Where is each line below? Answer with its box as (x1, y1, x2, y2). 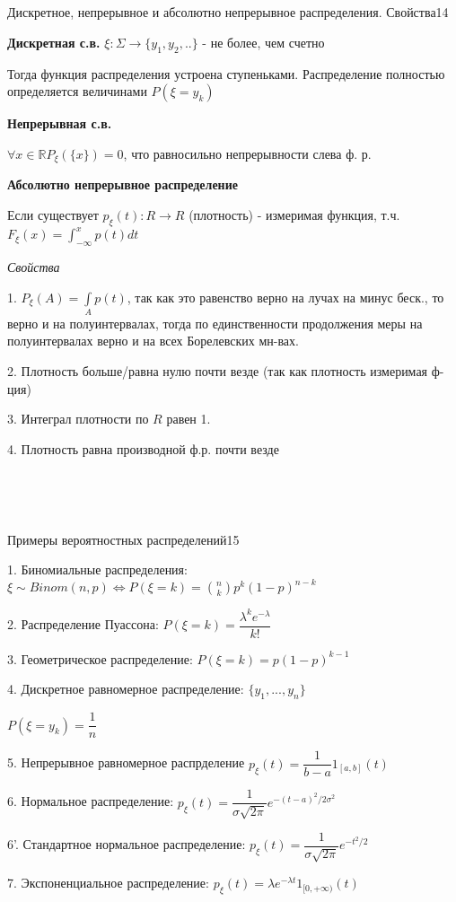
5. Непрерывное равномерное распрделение (7, 753, 245, 772)
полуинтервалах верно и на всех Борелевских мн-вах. (7, 331, 299, 350)
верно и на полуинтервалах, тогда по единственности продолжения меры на (7, 313, 423, 332)
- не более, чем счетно (202, 32, 325, 51)
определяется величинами (7, 82, 147, 101)
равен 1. (166, 409, 211, 428)
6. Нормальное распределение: (7, 792, 174, 810)
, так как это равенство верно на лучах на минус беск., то (127, 287, 444, 306)
